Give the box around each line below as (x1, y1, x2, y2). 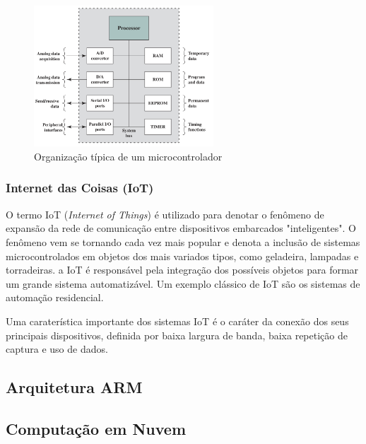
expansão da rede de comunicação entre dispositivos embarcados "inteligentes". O (6, 221, 356, 235)
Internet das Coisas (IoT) (6, 179, 154, 197)
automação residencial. (6, 290, 104, 305)
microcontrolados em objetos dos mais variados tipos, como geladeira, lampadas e (6, 248, 359, 263)
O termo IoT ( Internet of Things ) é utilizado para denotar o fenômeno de (6, 206, 324, 221)
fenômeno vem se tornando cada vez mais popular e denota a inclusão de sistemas (6, 234, 360, 249)
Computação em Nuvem (6, 417, 187, 439)
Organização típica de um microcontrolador (34, 148, 223, 163)
